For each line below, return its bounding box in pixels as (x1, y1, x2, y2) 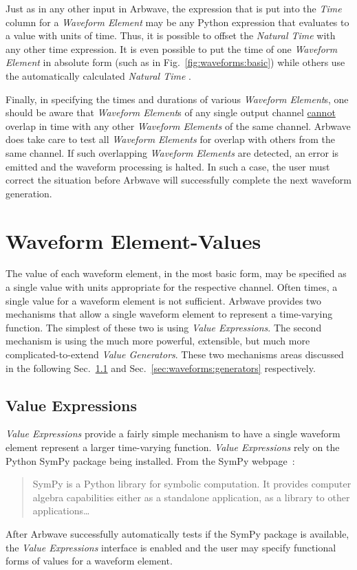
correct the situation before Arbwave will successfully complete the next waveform (6, 173, 351, 187)
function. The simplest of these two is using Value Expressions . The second (6, 320, 322, 334)
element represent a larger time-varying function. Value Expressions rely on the (6, 439, 340, 454)
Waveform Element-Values (6, 226, 261, 254)
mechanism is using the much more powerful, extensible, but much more (6, 333, 310, 348)
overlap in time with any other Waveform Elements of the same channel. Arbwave (6, 118, 351, 133)
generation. (6, 186, 52, 200)
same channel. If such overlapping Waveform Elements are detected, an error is (6, 145, 339, 160)
